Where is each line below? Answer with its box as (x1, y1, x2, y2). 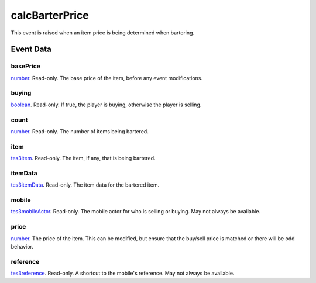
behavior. (11, 243, 33, 250)
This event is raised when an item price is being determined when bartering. (11, 29, 195, 36)
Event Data (11, 44, 52, 54)
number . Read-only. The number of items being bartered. (11, 127, 149, 134)
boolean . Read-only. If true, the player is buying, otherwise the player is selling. (11, 101, 202, 108)
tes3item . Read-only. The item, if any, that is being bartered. (11, 155, 156, 162)
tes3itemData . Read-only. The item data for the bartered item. (11, 181, 160, 188)
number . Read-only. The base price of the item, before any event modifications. (11, 74, 203, 81)
